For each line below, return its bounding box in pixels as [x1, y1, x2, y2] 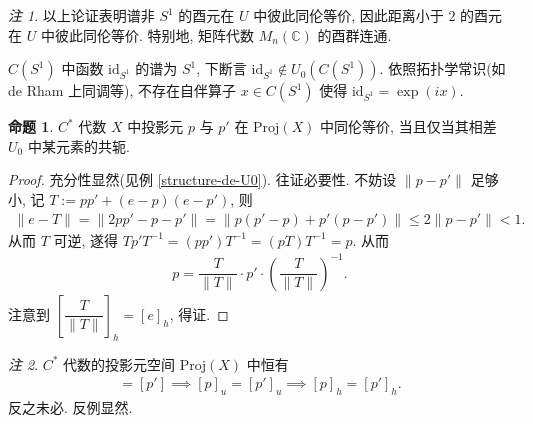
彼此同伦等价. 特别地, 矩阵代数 [54, 24, 255, 45]
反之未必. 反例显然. [8, 396, 133, 417]
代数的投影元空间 [63, 353, 176, 374]
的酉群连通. [317, 24, 392, 45]
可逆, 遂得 [53, 229, 119, 250]
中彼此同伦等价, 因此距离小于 [253, 5, 444, 25]
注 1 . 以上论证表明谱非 [8, 5, 155, 25]
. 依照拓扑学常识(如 [379, 58, 506, 79]
